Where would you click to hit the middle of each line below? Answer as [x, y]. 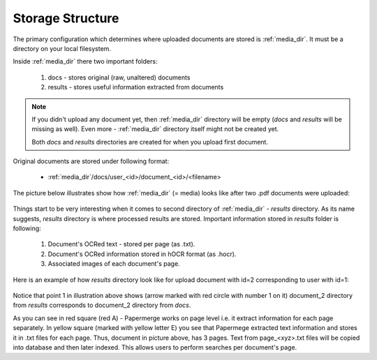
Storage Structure [66, 18]
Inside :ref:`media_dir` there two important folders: [85, 61]
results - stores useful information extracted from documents [136, 87]
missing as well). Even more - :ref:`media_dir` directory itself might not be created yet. [155, 129]
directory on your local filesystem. [62, 48]
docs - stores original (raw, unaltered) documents [119, 77]
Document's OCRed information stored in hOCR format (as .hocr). [142, 254]
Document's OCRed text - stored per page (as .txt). [121, 244]
